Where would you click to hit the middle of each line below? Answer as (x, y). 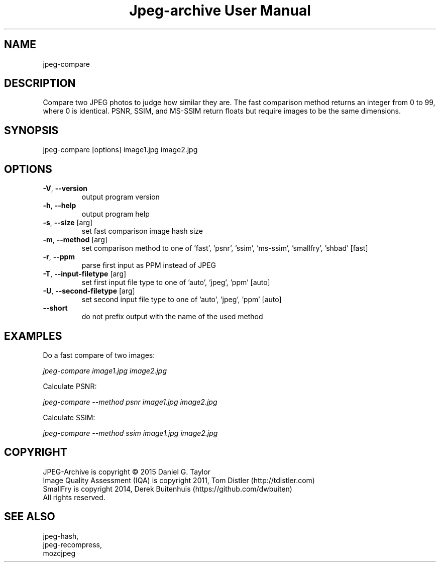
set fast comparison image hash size (142, 231)
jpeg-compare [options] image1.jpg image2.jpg (120, 150)
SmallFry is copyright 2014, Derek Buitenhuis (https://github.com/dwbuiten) (168, 489)
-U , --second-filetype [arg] (89, 291)
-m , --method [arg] (75, 240)
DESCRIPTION (40, 83)
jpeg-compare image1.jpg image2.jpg (105, 370)
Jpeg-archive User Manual (220, 11)
